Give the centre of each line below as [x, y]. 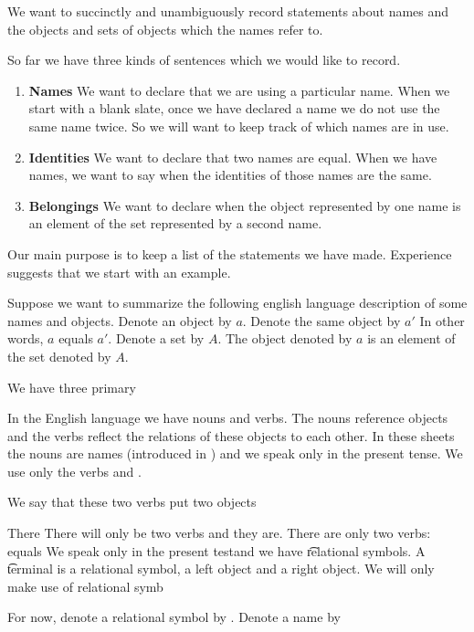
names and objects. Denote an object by [120, 320]
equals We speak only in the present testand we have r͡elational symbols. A [216, 550]
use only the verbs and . [74, 471]
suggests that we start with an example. [119, 272]
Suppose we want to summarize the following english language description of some [237, 303]
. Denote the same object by [321, 320]
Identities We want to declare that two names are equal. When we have [233, 157]
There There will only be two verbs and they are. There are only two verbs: [219, 533]
